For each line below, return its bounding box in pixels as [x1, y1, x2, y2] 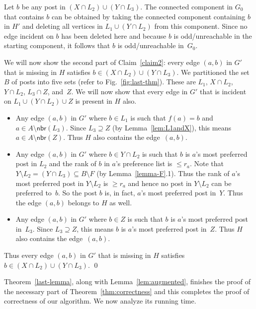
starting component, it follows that [4, 40, 110, 51]
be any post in [21, 1, 66, 11]
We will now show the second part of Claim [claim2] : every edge [4, 57, 200, 67]
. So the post [58, 187, 97, 198]
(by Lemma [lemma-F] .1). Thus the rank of [96, 168, 230, 178]
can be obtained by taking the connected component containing [51, 11, 246, 21]
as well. [109, 197, 132, 207]
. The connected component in [140, 1, 233, 11]
